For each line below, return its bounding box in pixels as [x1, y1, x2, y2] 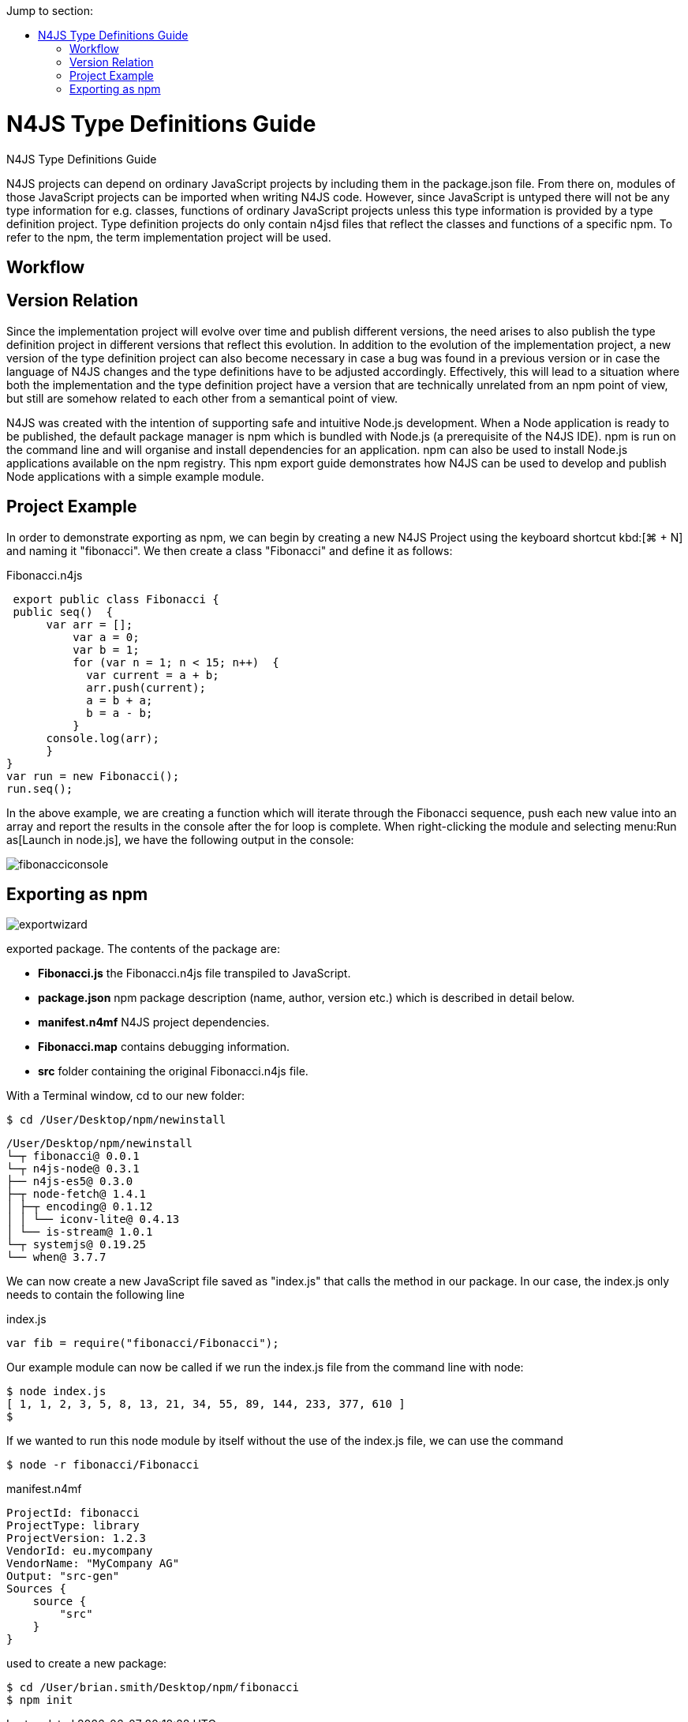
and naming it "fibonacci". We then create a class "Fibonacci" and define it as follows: [6, 543, 453, 557]
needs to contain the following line [6, 1288, 185, 1302]
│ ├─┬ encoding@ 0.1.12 [6, 1200, 153, 1214]
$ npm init [6, 1694, 73, 1707]
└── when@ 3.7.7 [6, 1251, 107, 1264]
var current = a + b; [86, 668, 219, 681]
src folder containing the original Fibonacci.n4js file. [38, 1064, 308, 1079]
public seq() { [13, 605, 113, 618]
